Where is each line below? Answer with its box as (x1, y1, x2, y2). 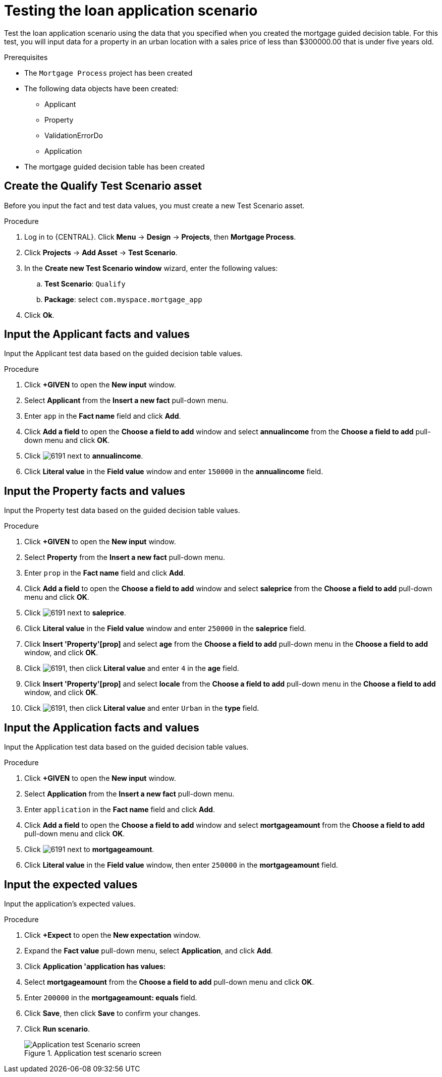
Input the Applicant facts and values (4, 328, 190, 341)
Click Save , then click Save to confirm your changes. (24, 1008, 201, 1017)
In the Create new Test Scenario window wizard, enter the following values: (24, 263, 278, 272)
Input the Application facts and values (4, 721, 199, 734)
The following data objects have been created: (24, 84, 179, 93)
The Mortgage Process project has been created (24, 68, 193, 77)
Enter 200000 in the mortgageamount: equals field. (24, 993, 197, 1002)
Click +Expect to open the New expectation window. (24, 930, 201, 939)
